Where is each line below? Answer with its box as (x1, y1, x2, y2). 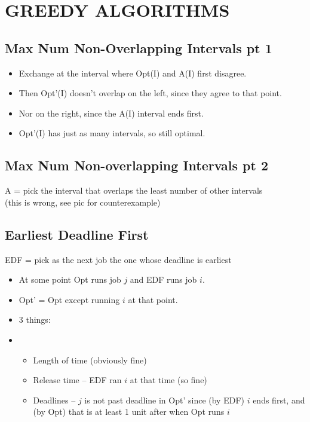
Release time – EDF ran (33, 374, 122, 386)
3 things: (19, 313, 51, 326)
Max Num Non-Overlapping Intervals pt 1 (5, 38, 272, 57)
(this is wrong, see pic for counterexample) (5, 195, 161, 208)
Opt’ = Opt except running (19, 293, 120, 305)
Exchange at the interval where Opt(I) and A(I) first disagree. (19, 66, 247, 79)
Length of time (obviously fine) (33, 353, 147, 366)
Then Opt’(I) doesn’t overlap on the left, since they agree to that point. (19, 87, 282, 99)
